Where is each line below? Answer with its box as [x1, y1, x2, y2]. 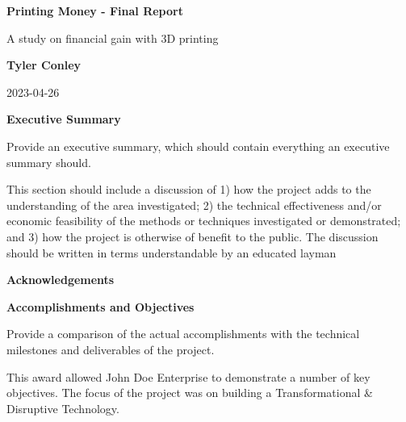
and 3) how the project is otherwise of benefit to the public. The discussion [6, 228, 379, 244]
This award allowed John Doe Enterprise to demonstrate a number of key [6, 368, 370, 385]
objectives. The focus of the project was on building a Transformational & [6, 384, 373, 401]
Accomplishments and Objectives [6, 298, 195, 315]
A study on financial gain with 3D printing [6, 29, 219, 46]
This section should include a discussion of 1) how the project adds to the [6, 181, 371, 198]
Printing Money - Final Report [6, 2, 183, 19]
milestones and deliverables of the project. [6, 341, 215, 357]
